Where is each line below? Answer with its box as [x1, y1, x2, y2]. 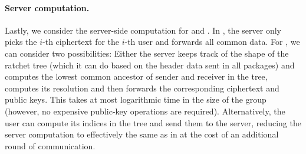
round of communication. [5, 139, 96, 152]
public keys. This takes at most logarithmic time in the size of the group [5, 93, 266, 106]
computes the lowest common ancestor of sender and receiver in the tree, [5, 70, 268, 83]
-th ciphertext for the [42, 35, 120, 48]
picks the [5, 35, 37, 48]
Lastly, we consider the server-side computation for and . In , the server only [5, 24, 282, 36]
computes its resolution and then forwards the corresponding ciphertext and [5, 81, 279, 94]
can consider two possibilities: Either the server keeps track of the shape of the [5, 47, 289, 59]
